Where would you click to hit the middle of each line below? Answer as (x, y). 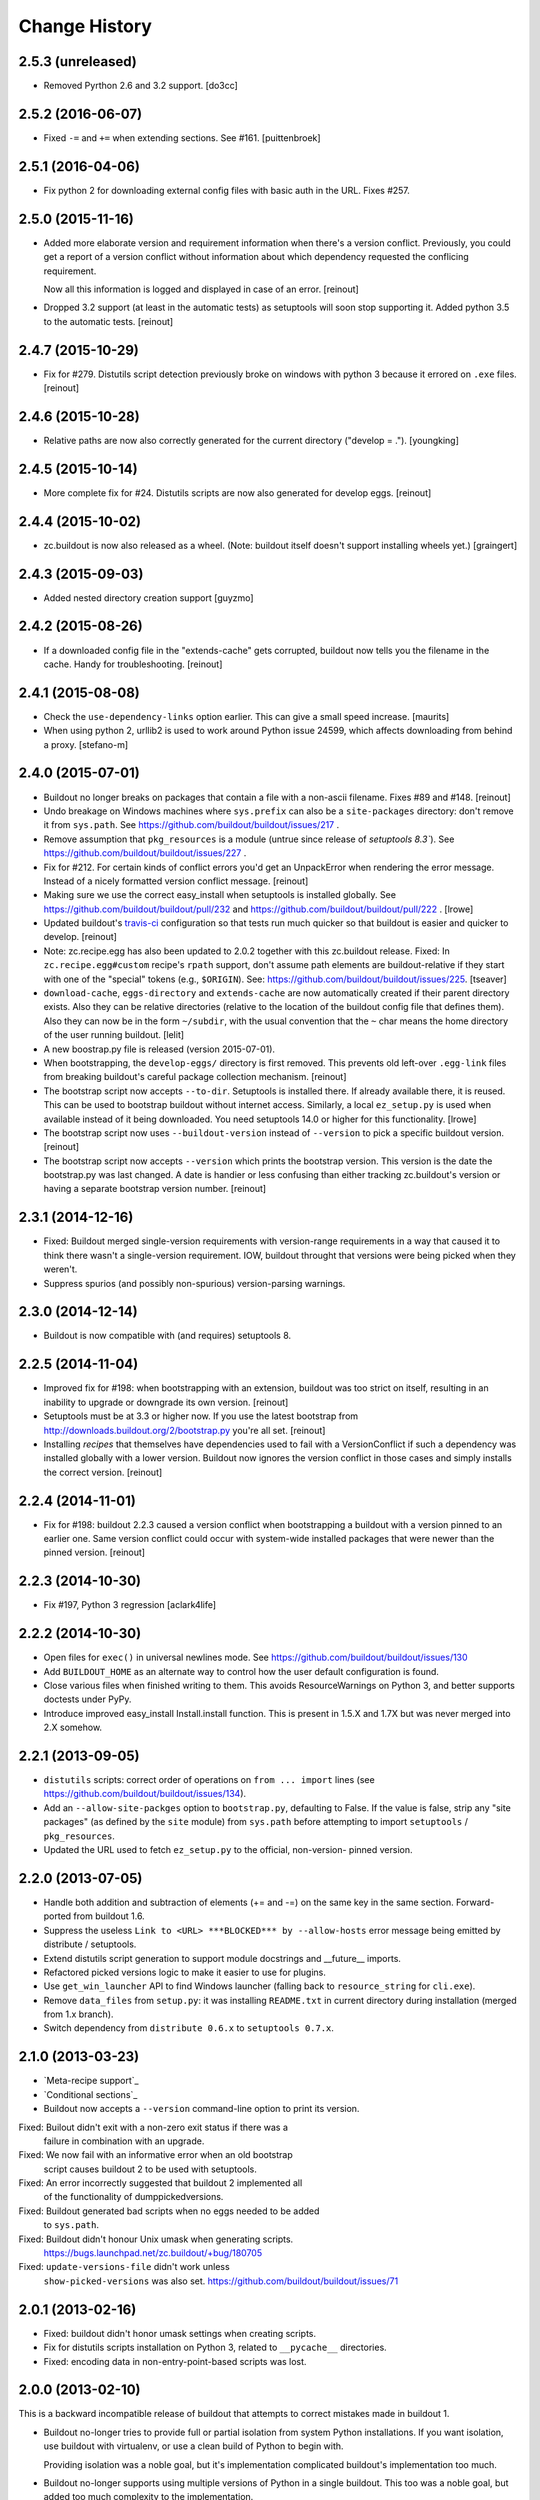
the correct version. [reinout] (103, 1472)
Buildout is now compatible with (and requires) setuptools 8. (167, 1336)
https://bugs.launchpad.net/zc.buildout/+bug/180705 (153, 2253)
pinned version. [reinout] (94, 1552)
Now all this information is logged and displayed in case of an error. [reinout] (201, 289)
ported (57, 1916)
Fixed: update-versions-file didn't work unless (124, 2267)
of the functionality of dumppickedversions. (133, 2197)
